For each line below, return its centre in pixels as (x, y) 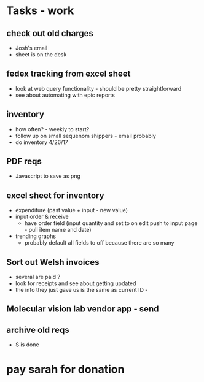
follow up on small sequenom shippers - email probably (86, 136)
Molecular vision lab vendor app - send (83, 309)
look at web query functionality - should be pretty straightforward (98, 88)
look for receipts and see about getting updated (76, 283)
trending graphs (36, 236)
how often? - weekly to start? (52, 129)
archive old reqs (38, 330)
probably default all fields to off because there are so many (99, 243)
